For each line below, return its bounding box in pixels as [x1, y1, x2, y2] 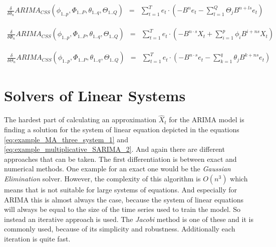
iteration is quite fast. [4, 233, 71, 243]
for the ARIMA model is [169, 114, 244, 125]
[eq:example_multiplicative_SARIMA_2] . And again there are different [4, 144, 225, 154]
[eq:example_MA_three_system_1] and [4, 134, 128, 144]
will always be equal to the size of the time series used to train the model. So [4, 204, 241, 214]
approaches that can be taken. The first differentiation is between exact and [4, 153, 237, 164]
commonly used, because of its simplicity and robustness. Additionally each [4, 223, 235, 234]
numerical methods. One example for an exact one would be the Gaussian [4, 163, 231, 174]
